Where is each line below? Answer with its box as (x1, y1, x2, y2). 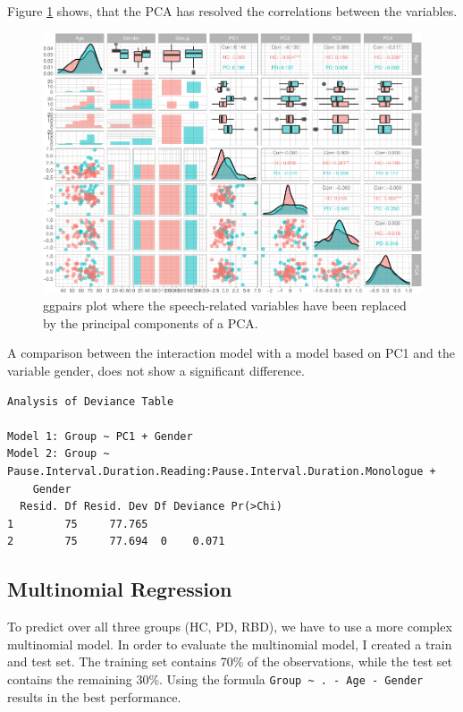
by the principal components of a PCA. (43, 313, 258, 332)
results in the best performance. (7, 687, 181, 706)
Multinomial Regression (7, 575, 232, 603)
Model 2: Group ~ (7, 447, 110, 461)
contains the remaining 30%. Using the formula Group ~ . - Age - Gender (7, 669, 424, 688)
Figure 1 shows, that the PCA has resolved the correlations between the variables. (7, 2, 458, 20)
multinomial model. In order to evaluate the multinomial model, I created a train (7, 634, 452, 653)
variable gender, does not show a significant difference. (7, 361, 305, 379)
